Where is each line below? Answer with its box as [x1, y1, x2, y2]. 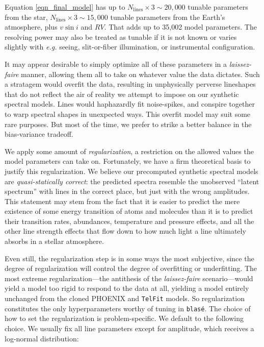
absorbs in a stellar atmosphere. [5, 236, 104, 246]
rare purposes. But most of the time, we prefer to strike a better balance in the [5, 118, 252, 129]
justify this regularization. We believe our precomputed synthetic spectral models [5, 165, 258, 176]
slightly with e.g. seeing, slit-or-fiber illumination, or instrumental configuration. [5, 41, 255, 52]
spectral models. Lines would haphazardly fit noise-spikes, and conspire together [5, 98, 255, 109]
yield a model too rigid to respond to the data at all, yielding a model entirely [5, 283, 249, 293]
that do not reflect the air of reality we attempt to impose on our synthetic [5, 88, 239, 99]
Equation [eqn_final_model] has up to [5, 2, 125, 12]
